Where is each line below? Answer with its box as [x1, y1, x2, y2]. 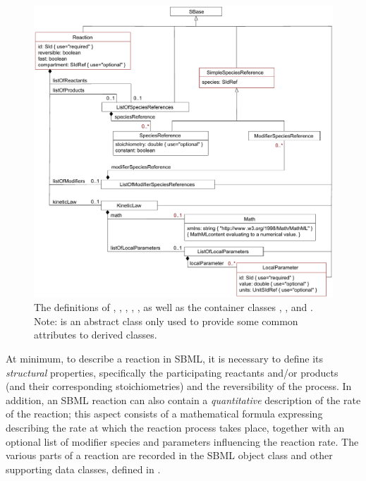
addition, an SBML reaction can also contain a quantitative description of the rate [6, 392, 361, 407]
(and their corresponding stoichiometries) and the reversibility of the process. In [6, 379, 352, 394]
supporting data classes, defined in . [6, 461, 161, 476]
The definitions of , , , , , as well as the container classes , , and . [34, 300, 313, 315]
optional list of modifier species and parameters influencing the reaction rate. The [6, 434, 359, 449]
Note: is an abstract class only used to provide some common [34, 313, 298, 328]
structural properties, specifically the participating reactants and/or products [6, 365, 338, 379]
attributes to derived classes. [34, 327, 157, 342]
